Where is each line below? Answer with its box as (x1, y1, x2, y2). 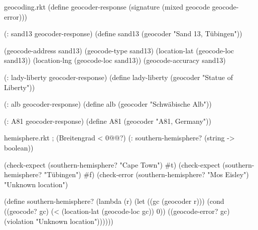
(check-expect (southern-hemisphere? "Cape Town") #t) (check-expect (4, 159, 220, 170)
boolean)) (4, 142, 34, 152)
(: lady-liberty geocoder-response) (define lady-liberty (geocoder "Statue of (4, 71, 233, 82)
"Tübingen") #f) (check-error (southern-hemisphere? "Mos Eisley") (44, 169, 249, 180)
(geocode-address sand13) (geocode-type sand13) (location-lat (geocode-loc (4, 45, 234, 55)
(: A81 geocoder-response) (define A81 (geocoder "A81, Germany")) (4, 115, 211, 126)
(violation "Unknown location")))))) (4, 215, 113, 226)
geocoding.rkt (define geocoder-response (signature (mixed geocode (4, 2, 210, 12)
